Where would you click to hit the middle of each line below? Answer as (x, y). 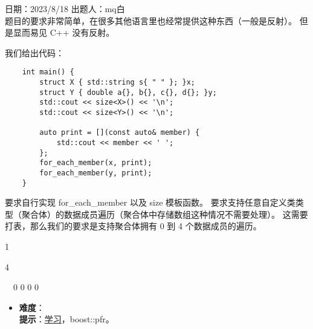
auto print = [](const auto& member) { (120, 133)
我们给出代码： (34, 52)
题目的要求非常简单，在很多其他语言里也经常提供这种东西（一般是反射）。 (151, 20)
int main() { (48, 72)
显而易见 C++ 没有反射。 (64, 32)
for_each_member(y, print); (96, 173)
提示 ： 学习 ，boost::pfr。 (66, 319)
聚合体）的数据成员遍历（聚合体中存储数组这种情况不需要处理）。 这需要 (165, 214)
